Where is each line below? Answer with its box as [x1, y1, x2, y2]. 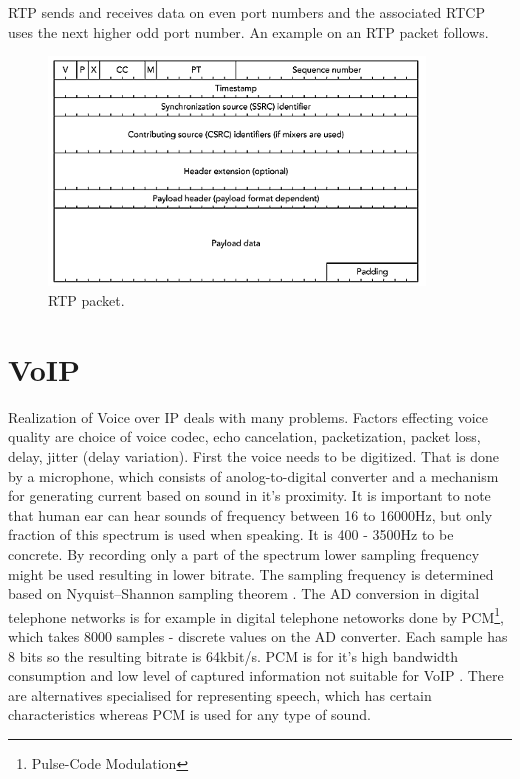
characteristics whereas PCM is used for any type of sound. [8, 704, 371, 725]
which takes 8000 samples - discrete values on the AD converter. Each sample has [8, 625, 508, 646]
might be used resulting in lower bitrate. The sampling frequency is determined [8, 563, 494, 584]
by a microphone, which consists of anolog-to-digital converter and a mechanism [8, 465, 499, 486]
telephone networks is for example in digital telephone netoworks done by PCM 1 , [8, 603, 505, 627]
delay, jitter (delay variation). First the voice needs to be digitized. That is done [8, 445, 499, 466]
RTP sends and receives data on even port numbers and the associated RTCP [8, 2, 485, 22]
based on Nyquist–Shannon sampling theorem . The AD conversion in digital [8, 583, 480, 604]
